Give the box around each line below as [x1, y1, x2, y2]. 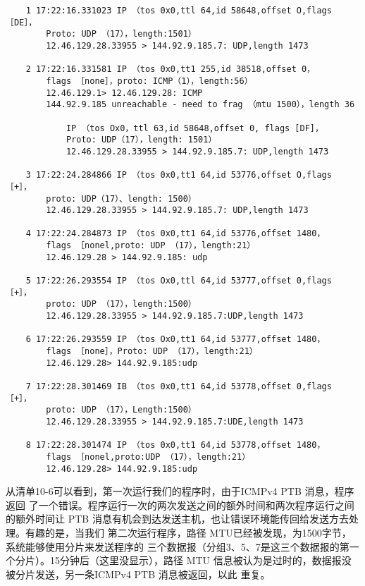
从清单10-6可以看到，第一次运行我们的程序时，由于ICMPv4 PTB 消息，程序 [6, 484, 354, 499]
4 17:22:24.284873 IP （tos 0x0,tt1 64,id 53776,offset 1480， [25, 228, 326, 239]
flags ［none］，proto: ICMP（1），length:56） [46, 75, 253, 86]
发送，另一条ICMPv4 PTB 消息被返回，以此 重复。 [35, 566, 271, 581]
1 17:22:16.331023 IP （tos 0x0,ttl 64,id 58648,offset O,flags [25, 6, 332, 16]
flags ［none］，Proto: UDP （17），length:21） [46, 346, 258, 357]
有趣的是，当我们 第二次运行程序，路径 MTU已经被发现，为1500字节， [25, 525, 352, 540]
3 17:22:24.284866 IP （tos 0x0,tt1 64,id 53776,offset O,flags [25, 170, 332, 181]
